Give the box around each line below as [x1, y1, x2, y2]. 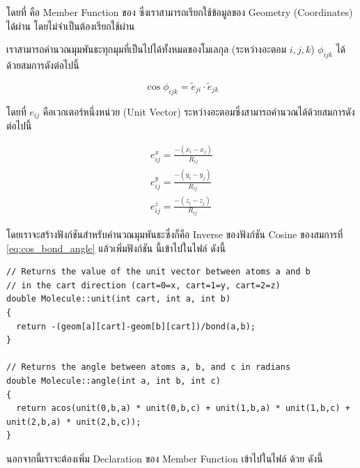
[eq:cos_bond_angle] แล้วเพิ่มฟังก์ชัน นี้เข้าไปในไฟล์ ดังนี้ [6, 240, 226, 255]
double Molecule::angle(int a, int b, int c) [6, 376, 221, 387]
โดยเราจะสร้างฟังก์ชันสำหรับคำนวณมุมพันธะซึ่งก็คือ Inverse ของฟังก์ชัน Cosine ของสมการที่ [6, 227, 343, 242]
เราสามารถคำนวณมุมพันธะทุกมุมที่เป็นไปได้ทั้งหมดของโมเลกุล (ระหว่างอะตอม [6, 42, 287, 56]
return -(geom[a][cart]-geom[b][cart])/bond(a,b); [16, 321, 256, 331]
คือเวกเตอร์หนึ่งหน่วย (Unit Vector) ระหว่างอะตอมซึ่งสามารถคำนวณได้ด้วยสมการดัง [42, 104, 355, 118]
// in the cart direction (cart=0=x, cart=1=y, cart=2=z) [6, 280, 281, 290]
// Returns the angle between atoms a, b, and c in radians [6, 362, 291, 373]
